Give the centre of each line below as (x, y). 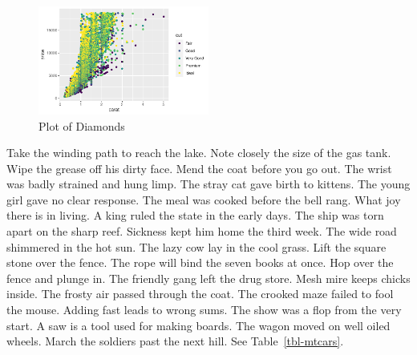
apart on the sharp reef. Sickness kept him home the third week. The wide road (202, 231)
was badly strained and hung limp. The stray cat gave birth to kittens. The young (208, 184)
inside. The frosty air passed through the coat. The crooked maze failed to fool (200, 294)
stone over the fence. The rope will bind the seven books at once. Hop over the (200, 262)
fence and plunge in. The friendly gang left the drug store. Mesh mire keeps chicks (208, 278)
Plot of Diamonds (82, 125)
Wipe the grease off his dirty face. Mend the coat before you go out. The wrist (199, 168)
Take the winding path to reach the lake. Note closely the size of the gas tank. (199, 153)
